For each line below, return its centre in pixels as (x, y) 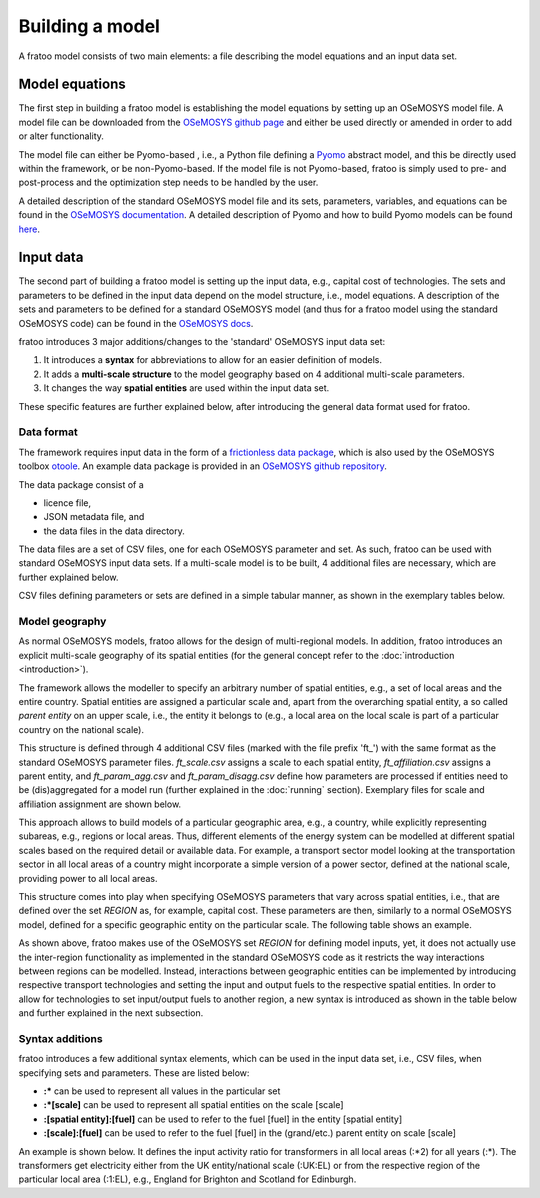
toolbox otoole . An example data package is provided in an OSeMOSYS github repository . (202, 466)
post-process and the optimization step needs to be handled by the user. (168, 182)
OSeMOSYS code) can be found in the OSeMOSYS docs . (136, 323)
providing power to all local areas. (88, 878)
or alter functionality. (61, 136)
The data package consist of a (81, 484)
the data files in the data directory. (114, 531)
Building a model (89, 26)
